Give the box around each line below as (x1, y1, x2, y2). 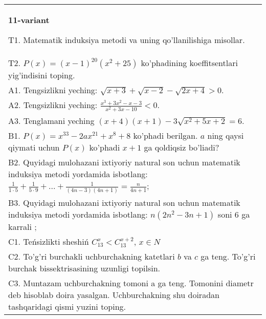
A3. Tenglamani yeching (8, 115, 95, 127)
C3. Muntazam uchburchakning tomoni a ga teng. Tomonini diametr (8, 277, 254, 289)
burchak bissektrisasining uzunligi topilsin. (8, 262, 161, 274)
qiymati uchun (8, 141, 60, 154)
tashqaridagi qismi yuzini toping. (8, 301, 126, 313)
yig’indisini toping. (8, 69, 75, 81)
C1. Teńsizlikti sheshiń (8, 236, 89, 248)
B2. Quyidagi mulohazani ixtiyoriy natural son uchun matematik (8, 156, 240, 168)
